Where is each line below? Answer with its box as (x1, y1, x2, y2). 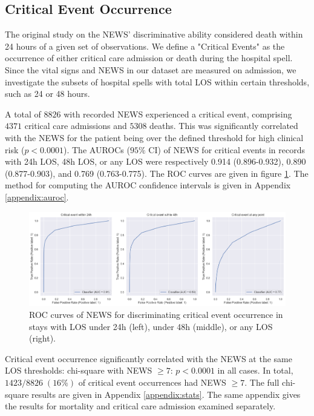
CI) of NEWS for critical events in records (148, 143, 305, 156)
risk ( (5, 143, 25, 156)
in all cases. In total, (217, 364, 293, 377)
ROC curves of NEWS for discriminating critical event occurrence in (29, 308, 283, 320)
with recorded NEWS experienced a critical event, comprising (64, 107, 292, 120)
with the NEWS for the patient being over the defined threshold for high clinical (5, 131, 304, 144)
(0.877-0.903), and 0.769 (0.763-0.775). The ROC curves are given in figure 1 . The (5, 167, 309, 179)
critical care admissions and (24, 119, 127, 132)
